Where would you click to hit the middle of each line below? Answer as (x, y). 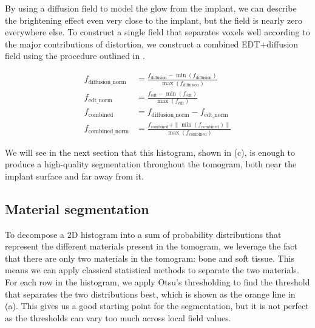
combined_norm (109, 131)
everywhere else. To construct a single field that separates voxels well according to (157, 32)
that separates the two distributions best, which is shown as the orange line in (150, 294)
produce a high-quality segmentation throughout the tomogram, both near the (151, 164)
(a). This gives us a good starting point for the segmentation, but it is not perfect (157, 306)
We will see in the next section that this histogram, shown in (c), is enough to (150, 152)
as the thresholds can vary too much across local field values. (118, 317)
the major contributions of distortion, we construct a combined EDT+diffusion (152, 44)
